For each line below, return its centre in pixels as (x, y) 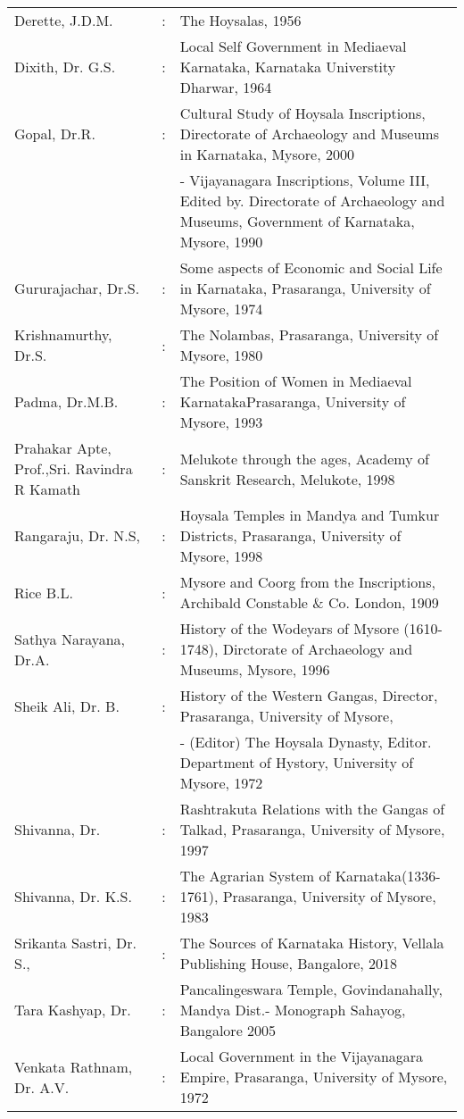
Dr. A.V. (42, 1087)
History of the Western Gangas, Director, (309, 695)
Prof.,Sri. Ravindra (74, 468)
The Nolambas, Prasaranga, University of (309, 334)
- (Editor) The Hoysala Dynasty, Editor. (306, 742)
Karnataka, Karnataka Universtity (288, 67)
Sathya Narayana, (70, 639)
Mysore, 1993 (221, 422)
